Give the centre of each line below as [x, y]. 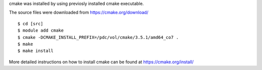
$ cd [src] [31, 24]
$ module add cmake [41, 31]
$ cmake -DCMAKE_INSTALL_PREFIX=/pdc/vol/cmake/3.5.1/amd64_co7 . [98, 37]
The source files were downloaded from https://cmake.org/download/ [79, 13]
